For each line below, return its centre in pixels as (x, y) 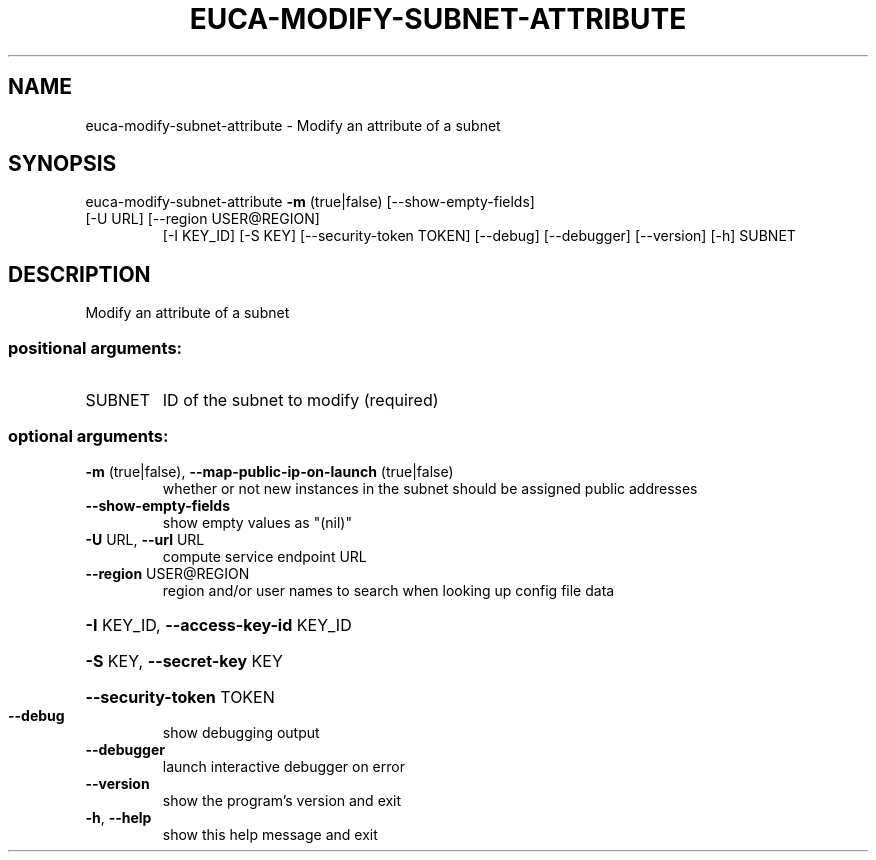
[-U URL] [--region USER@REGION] (202, 219)
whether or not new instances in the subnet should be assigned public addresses (430, 488)
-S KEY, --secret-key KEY (184, 660)
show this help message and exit (270, 834)
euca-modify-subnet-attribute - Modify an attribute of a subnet (293, 125)
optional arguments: (88, 436)
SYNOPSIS (62, 164)
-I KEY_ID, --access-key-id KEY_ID (218, 624)
